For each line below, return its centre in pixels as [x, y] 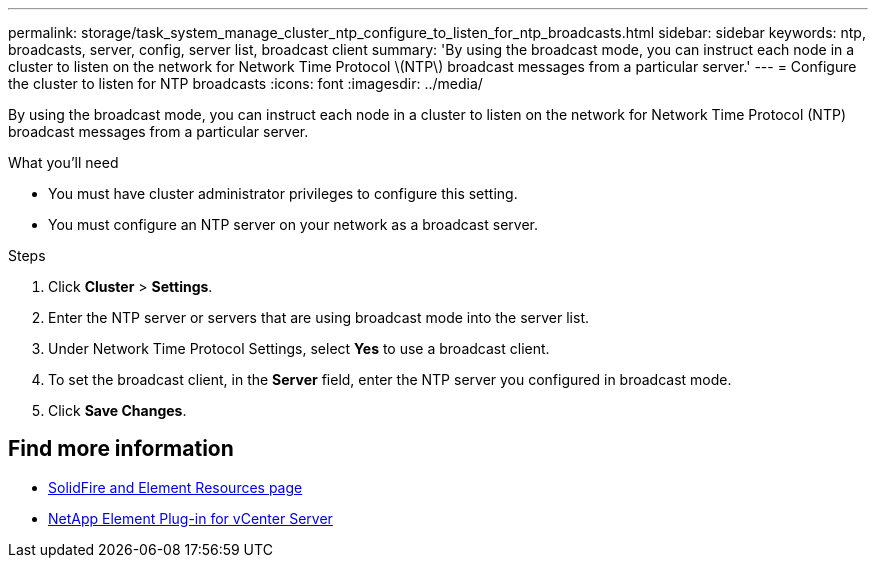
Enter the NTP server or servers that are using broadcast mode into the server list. [319, 317]
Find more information [121, 449]
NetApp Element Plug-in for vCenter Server [190, 518]
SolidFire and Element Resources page [175, 487]
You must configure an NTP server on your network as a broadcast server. [293, 224]
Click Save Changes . [117, 410]
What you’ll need [63, 162]
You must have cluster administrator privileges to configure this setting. [283, 193]
